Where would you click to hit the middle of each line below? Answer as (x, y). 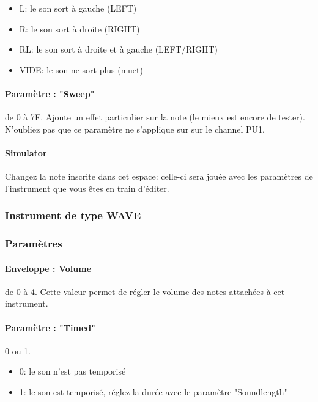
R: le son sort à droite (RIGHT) (79, 28)
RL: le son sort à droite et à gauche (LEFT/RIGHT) (119, 49)
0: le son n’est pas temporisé (72, 371)
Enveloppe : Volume (48, 268)
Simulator (26, 152)
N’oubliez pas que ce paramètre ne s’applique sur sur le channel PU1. (135, 129)
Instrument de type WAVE (73, 215)
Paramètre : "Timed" (50, 327)
